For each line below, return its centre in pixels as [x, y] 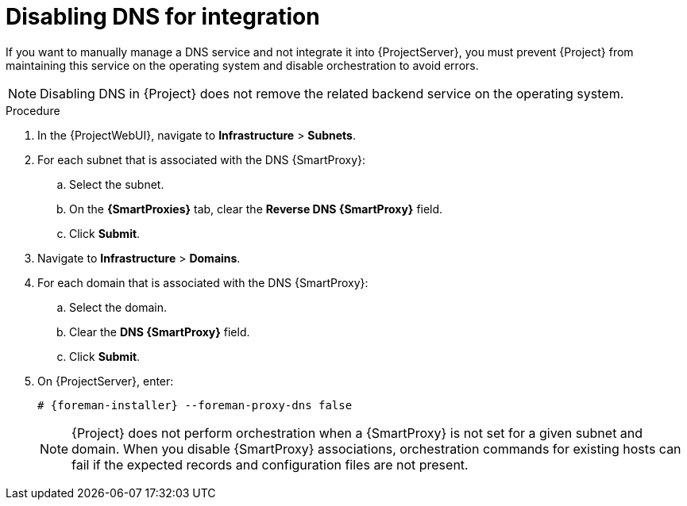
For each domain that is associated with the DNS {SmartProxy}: [203, 282]
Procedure [33, 110]
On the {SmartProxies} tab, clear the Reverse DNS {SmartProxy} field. [256, 209]
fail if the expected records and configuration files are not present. [270, 464]
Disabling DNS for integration [163, 17]
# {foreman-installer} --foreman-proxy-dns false [195, 405]
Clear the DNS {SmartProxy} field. [160, 332]
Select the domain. [118, 307]
